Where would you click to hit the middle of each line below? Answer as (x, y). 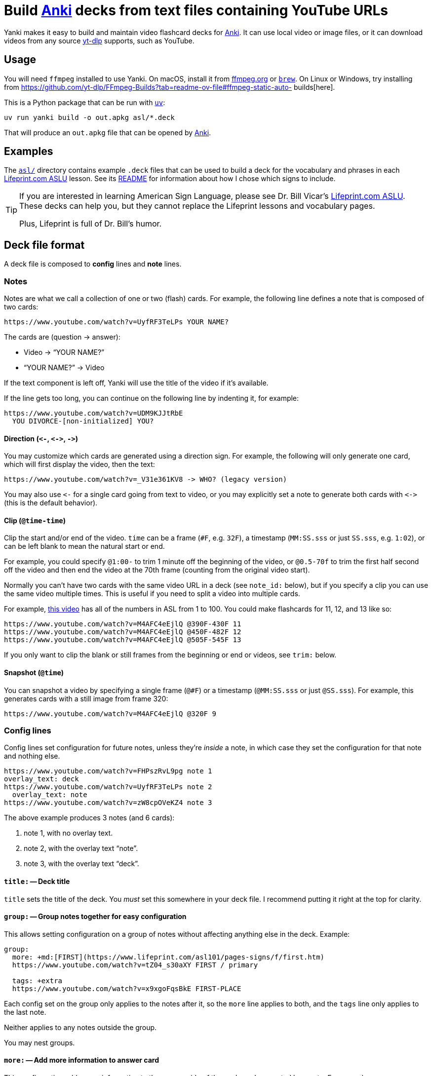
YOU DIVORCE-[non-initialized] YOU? (83, 421)
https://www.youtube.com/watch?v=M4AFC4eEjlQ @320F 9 (110, 713)
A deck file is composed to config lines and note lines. (93, 264)
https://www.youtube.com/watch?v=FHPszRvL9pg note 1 (108, 771)
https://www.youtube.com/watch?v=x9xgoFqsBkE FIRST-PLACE (127, 988)
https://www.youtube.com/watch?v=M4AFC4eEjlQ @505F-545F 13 (123, 640)
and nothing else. (32, 756)
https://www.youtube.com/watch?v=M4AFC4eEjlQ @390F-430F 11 (123, 624)
